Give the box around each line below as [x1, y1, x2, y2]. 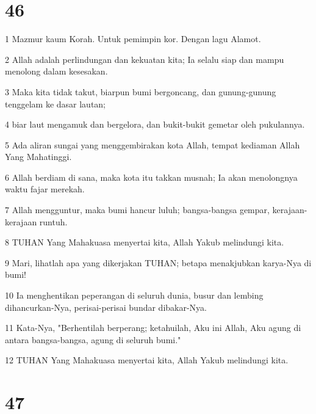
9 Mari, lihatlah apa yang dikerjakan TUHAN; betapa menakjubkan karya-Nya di [5, 256, 312, 269]
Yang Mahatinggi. [5, 150, 72, 163]
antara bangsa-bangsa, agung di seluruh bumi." [5, 333, 181, 346]
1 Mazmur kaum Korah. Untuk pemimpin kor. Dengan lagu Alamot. [5, 32, 261, 45]
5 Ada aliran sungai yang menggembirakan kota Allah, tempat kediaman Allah [5, 138, 300, 151]
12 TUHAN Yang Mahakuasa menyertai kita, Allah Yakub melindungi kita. [5, 354, 289, 366]
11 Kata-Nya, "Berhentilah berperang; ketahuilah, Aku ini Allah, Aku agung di [5, 321, 301, 334]
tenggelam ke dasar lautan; [5, 97, 106, 110]
